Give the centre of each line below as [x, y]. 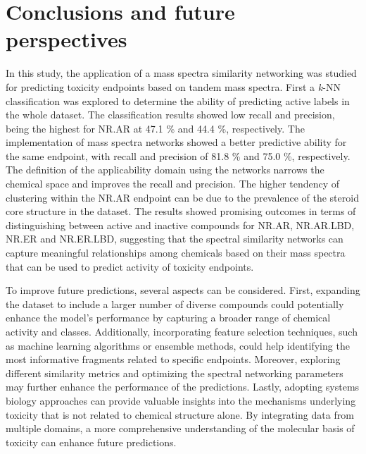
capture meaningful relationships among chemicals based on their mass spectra [176, 253]
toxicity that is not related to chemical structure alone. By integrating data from [180, 414]
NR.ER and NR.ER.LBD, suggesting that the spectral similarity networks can [175, 239]
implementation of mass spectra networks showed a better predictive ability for [176, 142]
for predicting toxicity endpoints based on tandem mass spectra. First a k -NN [173, 86]
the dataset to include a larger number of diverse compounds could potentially [175, 303]
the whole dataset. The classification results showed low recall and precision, [170, 115]
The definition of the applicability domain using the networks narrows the [165, 170]
